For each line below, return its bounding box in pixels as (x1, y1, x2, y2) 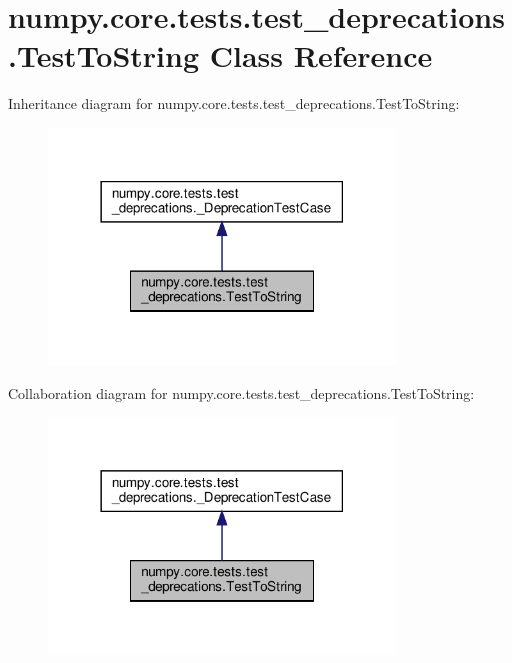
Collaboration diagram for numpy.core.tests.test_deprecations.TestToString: (8, 382, 475, 403)
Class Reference (209, 35, 433, 76)
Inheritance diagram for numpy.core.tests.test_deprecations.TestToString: (8, 93, 460, 114)
